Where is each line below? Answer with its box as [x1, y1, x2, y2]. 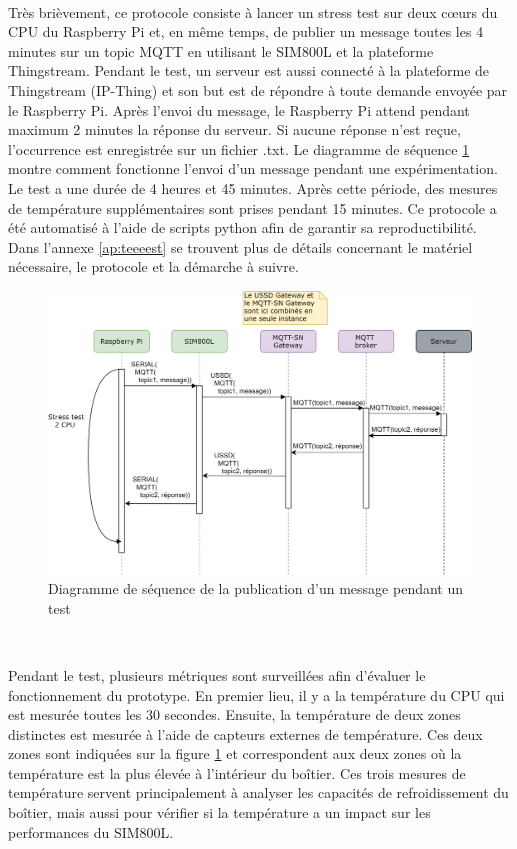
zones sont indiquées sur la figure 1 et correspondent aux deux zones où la [8, 743, 462, 764]
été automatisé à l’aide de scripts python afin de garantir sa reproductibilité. [8, 217, 477, 238]
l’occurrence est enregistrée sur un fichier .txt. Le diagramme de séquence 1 [8, 138, 470, 159]
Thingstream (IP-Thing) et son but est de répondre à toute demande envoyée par [8, 79, 508, 100]
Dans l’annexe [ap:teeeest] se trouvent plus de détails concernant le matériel [8, 236, 473, 257]
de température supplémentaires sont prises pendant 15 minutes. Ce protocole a [8, 197, 497, 218]
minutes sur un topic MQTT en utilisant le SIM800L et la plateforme [8, 40, 434, 61]
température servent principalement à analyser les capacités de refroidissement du [8, 782, 509, 803]
